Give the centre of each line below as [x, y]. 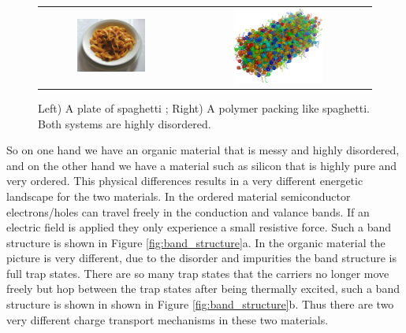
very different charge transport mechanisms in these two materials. [168, 319]
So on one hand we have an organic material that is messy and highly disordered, [203, 150]
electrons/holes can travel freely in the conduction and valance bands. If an [188, 211]
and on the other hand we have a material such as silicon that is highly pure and [202, 165]
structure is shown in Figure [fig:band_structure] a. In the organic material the [196, 242]
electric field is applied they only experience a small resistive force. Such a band [199, 227]
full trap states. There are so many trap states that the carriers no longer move [198, 273]
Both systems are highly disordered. [125, 123]
